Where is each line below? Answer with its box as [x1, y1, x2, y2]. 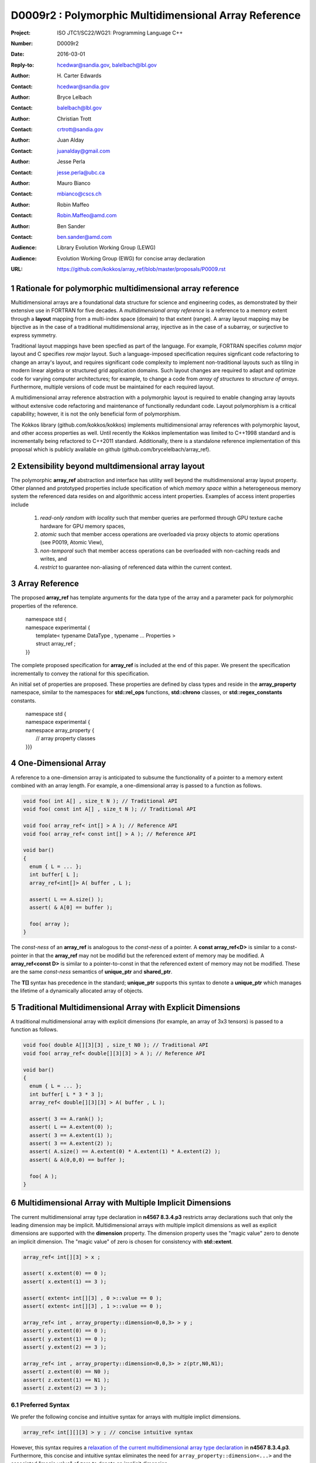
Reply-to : [11, 61, 35, 68]
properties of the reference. [11, 602, 78, 609]
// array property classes [36, 735, 96, 742]
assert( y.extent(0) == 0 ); [23, 1327, 107, 1334]
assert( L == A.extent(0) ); [29, 1124, 114, 1131]
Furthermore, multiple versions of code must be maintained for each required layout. [11, 383, 215, 390]
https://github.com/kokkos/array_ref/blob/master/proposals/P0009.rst [57, 266, 226, 273]
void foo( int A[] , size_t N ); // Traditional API [23, 798, 178, 804]
